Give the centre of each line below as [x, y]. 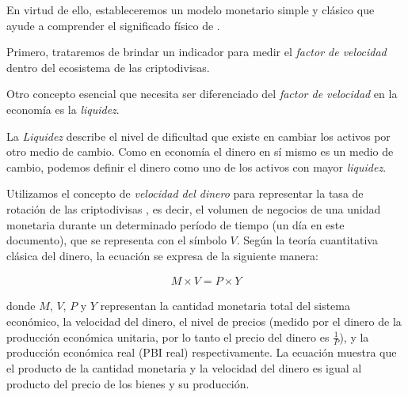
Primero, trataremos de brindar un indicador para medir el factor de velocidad [196, 52]
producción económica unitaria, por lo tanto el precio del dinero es [168, 337]
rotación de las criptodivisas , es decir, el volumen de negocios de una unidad [194, 208]
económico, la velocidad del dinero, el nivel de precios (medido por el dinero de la [204, 321]
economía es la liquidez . [63, 109]
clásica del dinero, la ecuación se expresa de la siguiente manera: [162, 255]
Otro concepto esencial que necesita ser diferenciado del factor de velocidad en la [202, 94]
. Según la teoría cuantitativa [307, 240]
